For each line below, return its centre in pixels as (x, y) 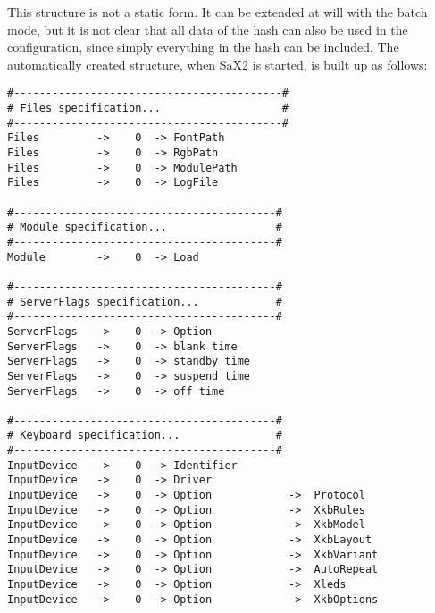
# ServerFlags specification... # (145, 302)
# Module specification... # (145, 227)
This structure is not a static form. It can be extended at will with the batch (217, 12)
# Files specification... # (148, 109)
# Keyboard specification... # (145, 436)
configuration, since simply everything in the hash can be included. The (203, 47)
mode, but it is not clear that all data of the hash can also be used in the (208, 29)
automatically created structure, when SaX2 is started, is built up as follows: (217, 64)
